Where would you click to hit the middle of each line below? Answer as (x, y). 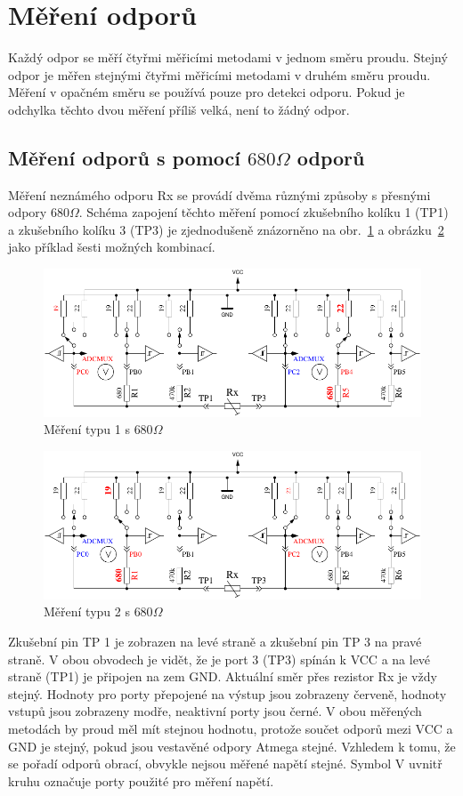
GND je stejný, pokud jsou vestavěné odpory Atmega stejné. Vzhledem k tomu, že (232, 746)
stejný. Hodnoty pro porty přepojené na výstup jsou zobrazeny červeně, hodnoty (227, 693)
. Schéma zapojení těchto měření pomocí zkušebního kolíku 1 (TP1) (264, 212)
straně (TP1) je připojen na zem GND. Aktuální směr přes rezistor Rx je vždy (223, 676)
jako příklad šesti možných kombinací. (112, 247)
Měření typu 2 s (87, 611)
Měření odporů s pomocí (124, 157)
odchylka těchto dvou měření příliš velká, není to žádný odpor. (179, 109)
